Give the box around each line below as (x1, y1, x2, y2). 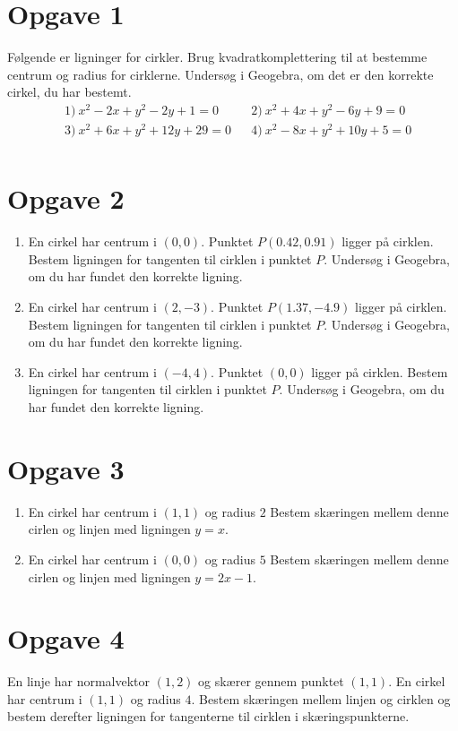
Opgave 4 (7, 620, 125, 657)
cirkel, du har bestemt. (7, 82, 132, 101)
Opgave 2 (7, 180, 125, 217)
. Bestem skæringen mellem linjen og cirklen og (191, 689, 451, 708)
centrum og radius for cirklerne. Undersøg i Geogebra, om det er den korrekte (7, 64, 434, 83)
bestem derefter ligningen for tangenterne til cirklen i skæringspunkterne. (7, 707, 410, 726)
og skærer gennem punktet (198, 672, 344, 691)
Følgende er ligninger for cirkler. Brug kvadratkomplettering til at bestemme (7, 47, 428, 66)
